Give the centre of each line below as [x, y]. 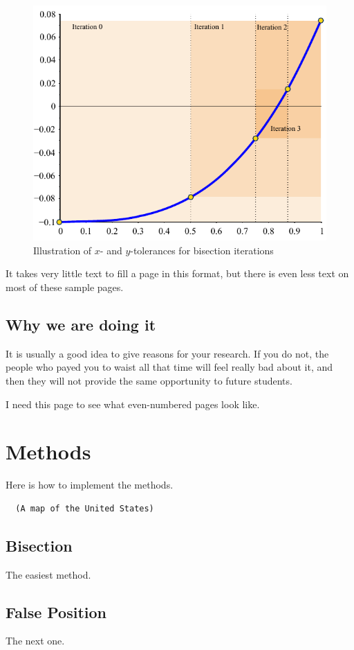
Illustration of [63, 250]
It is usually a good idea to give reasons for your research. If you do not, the [167, 353]
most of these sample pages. [65, 287]
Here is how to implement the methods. [90, 485]
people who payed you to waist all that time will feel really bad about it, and [169, 367]
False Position [56, 612]
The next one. [35, 641]
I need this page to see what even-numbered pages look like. [133, 404]
